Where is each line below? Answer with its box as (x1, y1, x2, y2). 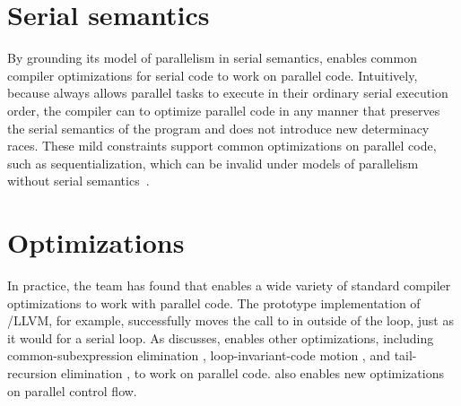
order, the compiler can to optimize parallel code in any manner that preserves (7, 100, 440, 119)
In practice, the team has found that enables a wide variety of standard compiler (7, 276, 451, 294)
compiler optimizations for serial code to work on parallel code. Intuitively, (7, 65, 418, 84)
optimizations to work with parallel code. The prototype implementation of (7, 293, 421, 312)
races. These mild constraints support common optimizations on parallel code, (7, 136, 437, 155)
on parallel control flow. (7, 381, 137, 400)
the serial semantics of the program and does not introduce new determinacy (7, 118, 430, 137)
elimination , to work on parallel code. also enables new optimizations (61, 363, 444, 382)
